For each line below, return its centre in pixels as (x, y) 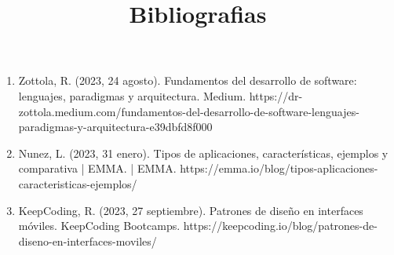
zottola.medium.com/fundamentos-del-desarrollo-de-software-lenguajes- (189, 111)
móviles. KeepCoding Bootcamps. (99, 226)
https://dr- (276, 95)
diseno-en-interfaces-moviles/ (88, 240)
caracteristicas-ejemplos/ (78, 183)
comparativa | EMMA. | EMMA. (97, 168)
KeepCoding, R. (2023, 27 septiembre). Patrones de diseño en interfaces (191, 210)
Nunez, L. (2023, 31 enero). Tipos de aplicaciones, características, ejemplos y (203, 153)
